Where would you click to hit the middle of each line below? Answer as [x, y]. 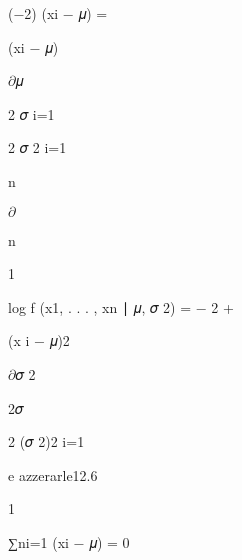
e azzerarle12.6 [53, 474]
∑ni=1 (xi [38, 541]
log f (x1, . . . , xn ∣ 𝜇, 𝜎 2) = [100, 306]
